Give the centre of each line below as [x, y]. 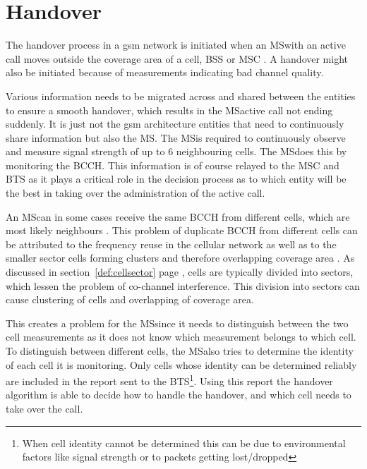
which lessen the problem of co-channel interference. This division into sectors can [183, 285]
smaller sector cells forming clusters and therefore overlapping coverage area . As [180, 258]
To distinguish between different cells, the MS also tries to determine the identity [180, 351]
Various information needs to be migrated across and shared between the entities [181, 96]
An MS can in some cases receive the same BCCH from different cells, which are [178, 216]
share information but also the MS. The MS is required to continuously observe [176, 137]
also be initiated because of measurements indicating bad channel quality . [165, 72]
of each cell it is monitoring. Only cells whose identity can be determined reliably [181, 364]
